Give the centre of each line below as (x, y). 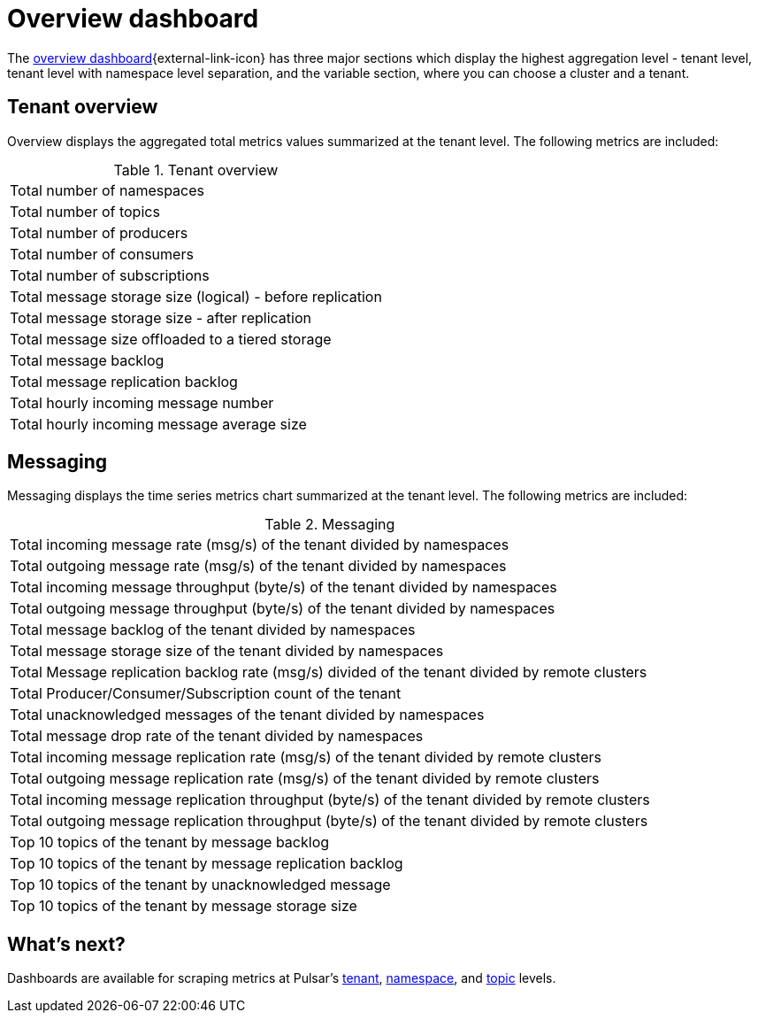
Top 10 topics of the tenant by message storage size (184, 906)
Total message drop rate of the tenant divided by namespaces (217, 736)
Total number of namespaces (107, 190)
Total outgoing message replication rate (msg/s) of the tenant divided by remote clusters (305, 779)
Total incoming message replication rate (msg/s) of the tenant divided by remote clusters (306, 757)
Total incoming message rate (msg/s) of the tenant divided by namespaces (260, 545)
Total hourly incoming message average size (158, 424)
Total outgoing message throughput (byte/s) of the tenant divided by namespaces (283, 609)
